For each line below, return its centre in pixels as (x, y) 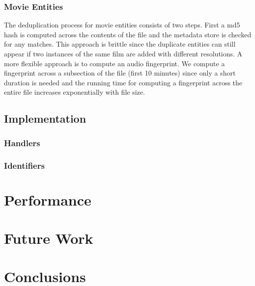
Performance (48, 199)
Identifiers (24, 165)
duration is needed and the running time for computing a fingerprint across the (123, 82)
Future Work (49, 238)
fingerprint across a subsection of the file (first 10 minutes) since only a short (120, 73)
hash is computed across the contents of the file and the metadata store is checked (128, 34)
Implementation (45, 118)
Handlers (22, 143)
